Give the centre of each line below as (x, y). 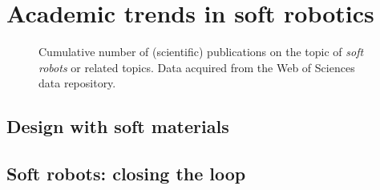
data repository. (77, 83)
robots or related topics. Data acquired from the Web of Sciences (197, 67)
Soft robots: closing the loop (126, 174)
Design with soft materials (118, 126)
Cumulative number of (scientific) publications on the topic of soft (201, 52)
